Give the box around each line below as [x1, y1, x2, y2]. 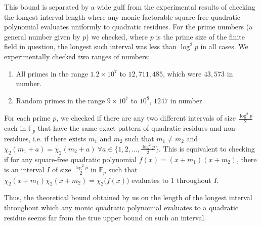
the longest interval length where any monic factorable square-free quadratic [4, 11, 241, 22]
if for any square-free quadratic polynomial [4, 154, 137, 164]
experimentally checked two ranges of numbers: [4, 51, 150, 61]
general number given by [4, 31, 80, 42]
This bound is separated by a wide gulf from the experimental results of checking [4, 2, 255, 12]
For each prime [4, 112, 51, 123]
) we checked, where [86, 31, 148, 42]
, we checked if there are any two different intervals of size [56, 112, 236, 123]
